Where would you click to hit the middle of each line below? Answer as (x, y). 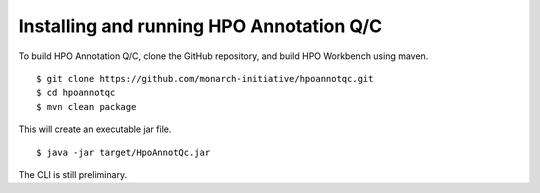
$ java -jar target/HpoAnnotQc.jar (123, 152)
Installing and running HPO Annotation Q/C (200, 26)
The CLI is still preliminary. (73, 174)
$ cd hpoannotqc (76, 93)
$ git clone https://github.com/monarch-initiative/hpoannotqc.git (205, 78)
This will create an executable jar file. (95, 129)
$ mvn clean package (86, 106)
